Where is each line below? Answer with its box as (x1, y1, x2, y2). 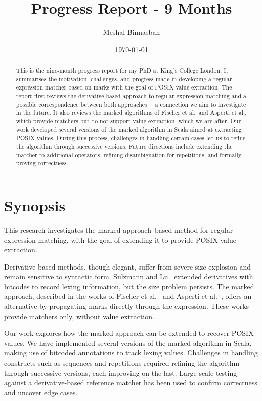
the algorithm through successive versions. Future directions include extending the (16, 142, 233, 151)
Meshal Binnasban (103, 27, 160, 37)
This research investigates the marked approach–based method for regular (4, 224, 233, 235)
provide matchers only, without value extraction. (4, 310, 154, 321)
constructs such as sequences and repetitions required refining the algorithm (4, 358, 240, 368)
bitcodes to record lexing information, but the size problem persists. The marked (4, 281, 254, 291)
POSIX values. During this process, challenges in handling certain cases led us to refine (16, 133, 246, 142)
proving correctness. (16, 159, 69, 167)
